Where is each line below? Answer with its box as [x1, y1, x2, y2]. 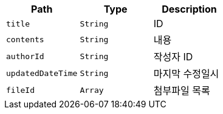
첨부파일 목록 [153, 84, 210, 97]
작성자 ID [153, 51, 193, 63]
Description [162, 3, 217, 15]
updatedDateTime [6, 68, 78, 78]
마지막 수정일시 [153, 68, 219, 80]
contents [6, 34, 44, 44]
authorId [6, 51, 44, 61]
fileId [6, 85, 35, 95]
